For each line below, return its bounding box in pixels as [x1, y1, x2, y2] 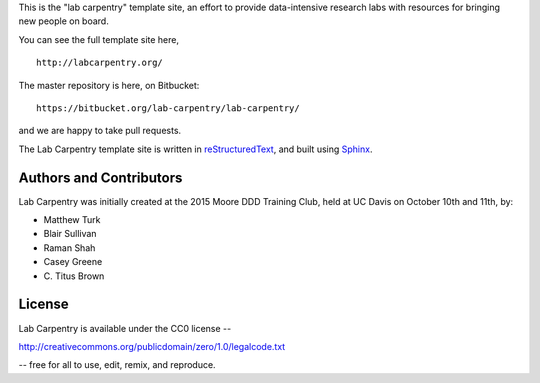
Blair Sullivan [43, 228, 97, 240]
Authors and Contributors [18, 169, 183, 186]
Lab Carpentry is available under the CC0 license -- [18, 322, 232, 334]
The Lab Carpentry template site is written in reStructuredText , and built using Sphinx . [18, 143, 373, 155]
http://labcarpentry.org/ [36, 57, 164, 69]
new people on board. [18, 15, 109, 27]
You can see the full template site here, [18, 33, 180, 45]
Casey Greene [43, 256, 103, 268]
